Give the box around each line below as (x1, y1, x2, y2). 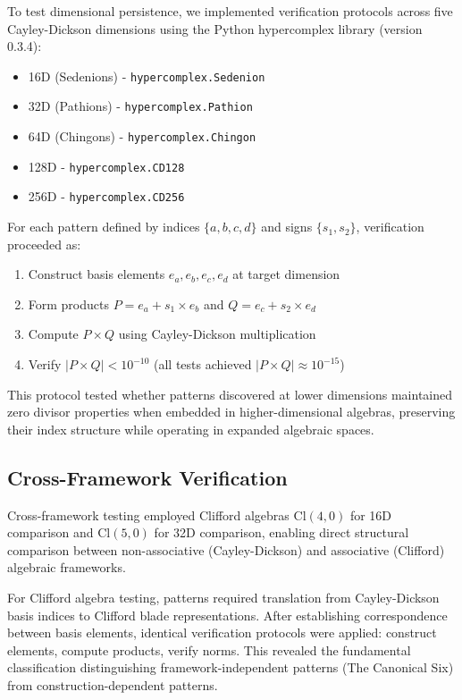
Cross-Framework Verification (7, 463, 288, 491)
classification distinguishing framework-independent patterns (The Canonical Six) (7, 658, 454, 677)
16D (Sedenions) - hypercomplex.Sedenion (28, 66, 265, 85)
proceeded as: (7, 234, 81, 253)
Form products (28, 294, 109, 313)
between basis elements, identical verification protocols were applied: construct (7, 623, 437, 642)
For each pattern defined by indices (7, 217, 200, 236)
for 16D (349, 505, 392, 524)
